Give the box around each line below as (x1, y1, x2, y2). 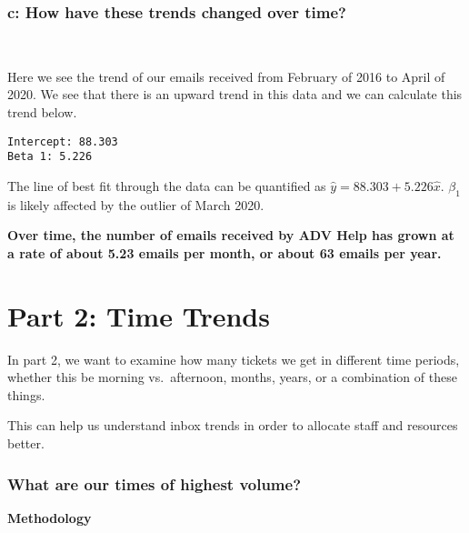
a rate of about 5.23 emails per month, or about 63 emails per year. (7, 243, 442, 262)
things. (7, 385, 45, 404)
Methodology (7, 508, 92, 527)
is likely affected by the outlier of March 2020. (7, 195, 264, 214)
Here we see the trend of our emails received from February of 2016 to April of (7, 66, 445, 85)
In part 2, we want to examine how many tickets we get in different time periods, (7, 349, 460, 368)
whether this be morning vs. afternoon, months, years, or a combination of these (7, 367, 457, 387)
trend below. (7, 103, 77, 121)
